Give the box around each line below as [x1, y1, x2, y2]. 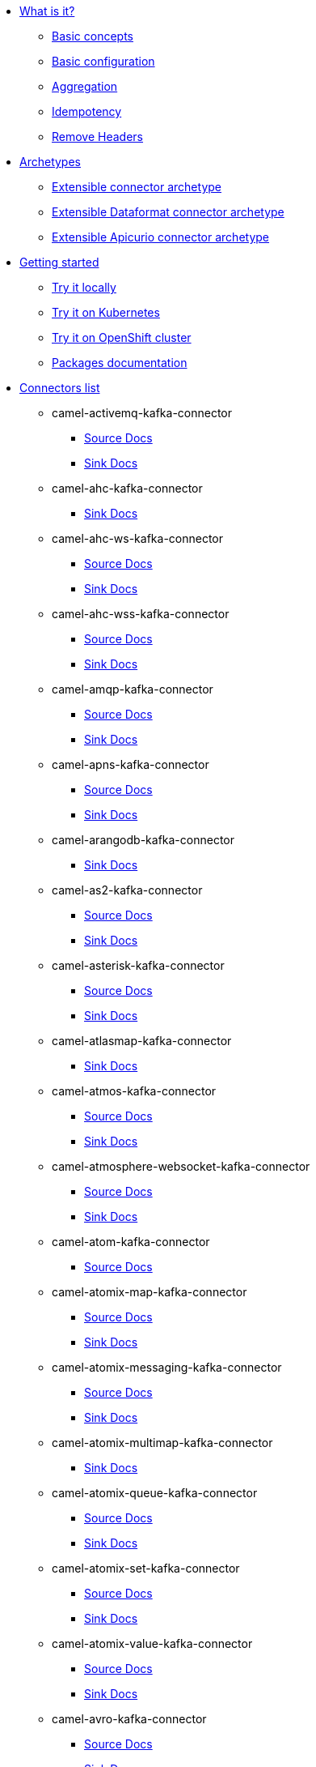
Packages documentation [52, 356, 187, 369]
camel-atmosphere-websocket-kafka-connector [52, 1159, 310, 1173]
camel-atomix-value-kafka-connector [52, 1637, 253, 1650]
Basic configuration [52, 54, 155, 68]
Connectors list [19, 381, 100, 395]
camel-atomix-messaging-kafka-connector [52, 1360, 282, 1374]
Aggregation [52, 79, 118, 93]
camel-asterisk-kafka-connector [52, 958, 225, 972]
